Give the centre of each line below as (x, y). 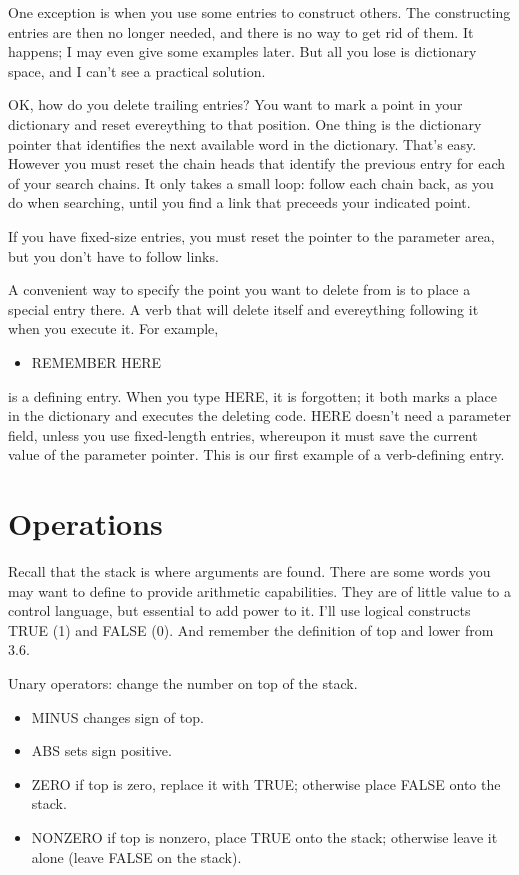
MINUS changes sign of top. (117, 716)
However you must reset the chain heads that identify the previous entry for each (257, 163)
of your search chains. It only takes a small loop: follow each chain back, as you (251, 182)
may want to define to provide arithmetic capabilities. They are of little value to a (260, 590)
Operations (85, 523)
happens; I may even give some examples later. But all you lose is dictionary (242, 51)
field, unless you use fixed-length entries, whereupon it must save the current (243, 434)
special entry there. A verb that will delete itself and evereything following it (243, 308)
